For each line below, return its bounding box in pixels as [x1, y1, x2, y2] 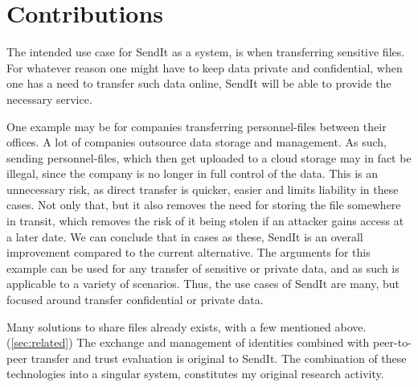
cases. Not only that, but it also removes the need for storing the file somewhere [6, 196, 401, 213]
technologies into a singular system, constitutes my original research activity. [6, 365, 384, 382]
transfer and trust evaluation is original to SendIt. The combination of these [31, 349, 407, 366]
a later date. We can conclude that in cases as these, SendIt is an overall [6, 228, 363, 245]
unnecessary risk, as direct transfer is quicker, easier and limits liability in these [6, 180, 399, 197]
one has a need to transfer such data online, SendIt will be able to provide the [6, 75, 391, 92]
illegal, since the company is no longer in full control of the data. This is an [6, 165, 378, 182]
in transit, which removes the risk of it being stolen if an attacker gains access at [6, 212, 404, 229]
